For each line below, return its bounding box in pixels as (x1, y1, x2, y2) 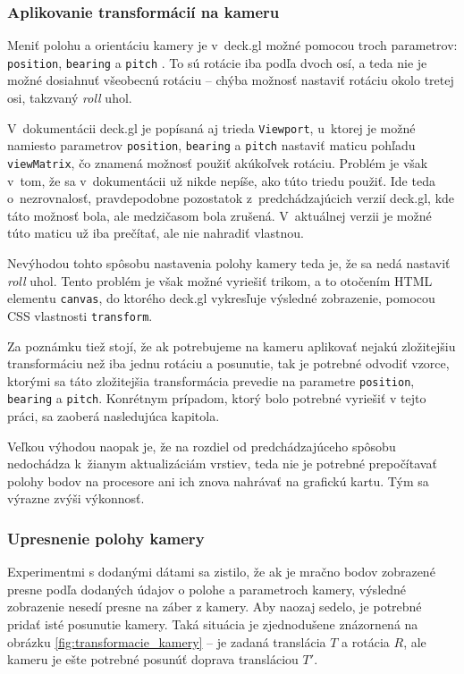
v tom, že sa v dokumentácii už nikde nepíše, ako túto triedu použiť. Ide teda (7, 171, 435, 190)
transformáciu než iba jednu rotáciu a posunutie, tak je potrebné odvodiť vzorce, (7, 354, 450, 373)
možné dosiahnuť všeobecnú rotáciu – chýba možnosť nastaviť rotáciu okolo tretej (7, 71, 454, 89)
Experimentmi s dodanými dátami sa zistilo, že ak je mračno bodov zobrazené (7, 562, 435, 581)
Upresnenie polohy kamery (7, 527, 205, 549)
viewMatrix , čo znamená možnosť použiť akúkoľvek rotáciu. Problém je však (7, 153, 428, 172)
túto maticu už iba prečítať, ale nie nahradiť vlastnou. (7, 223, 304, 242)
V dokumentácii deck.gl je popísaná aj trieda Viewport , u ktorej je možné (7, 118, 416, 137)
